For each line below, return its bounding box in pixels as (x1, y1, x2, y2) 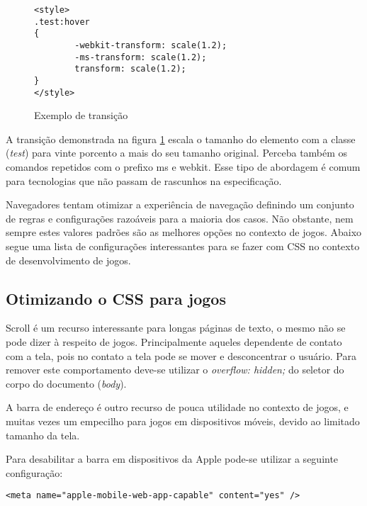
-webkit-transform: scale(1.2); (74, 40, 227, 50)
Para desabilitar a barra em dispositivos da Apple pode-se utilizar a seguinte (6, 451, 339, 466)
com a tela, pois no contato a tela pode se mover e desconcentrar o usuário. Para (6, 348, 356, 363)
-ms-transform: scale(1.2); (74, 52, 207, 62)
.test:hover (34, 16, 90, 27)
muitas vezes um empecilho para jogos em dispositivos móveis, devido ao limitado (6, 413, 360, 428)
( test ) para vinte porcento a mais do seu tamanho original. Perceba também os (6, 145, 348, 160)
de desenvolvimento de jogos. (6, 252, 131, 267)
